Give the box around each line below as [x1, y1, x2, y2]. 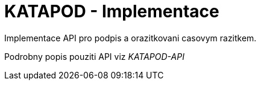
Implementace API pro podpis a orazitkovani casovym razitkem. [4, 32, 257, 43]
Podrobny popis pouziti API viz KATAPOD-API [4, 51, 184, 62]
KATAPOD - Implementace [4, 1, 219, 22]
